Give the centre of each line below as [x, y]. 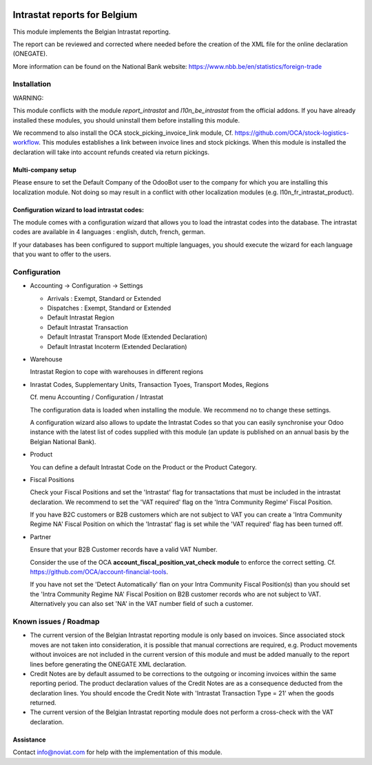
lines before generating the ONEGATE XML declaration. [108, 664]
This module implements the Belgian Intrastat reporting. [92, 32]
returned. [43, 703]
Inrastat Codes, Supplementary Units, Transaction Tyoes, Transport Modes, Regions [149, 384]
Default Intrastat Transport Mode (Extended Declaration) [127, 337]
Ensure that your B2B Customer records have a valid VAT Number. [124, 549]
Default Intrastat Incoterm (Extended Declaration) [117, 346]
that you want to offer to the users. [62, 254]
